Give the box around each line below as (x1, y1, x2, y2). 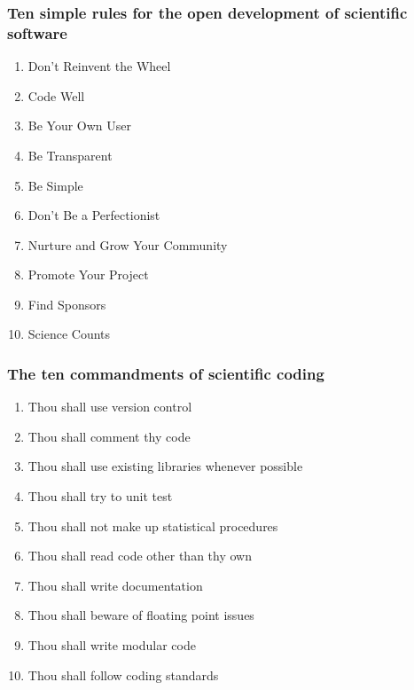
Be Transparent (27, 145, 113, 164)
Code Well (27, 86, 85, 105)
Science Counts (27, 325, 111, 343)
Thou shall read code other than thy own (27, 546, 252, 565)
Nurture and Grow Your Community (27, 235, 228, 254)
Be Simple (27, 176, 83, 194)
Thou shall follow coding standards (27, 665, 219, 684)
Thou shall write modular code (27, 636, 196, 655)
